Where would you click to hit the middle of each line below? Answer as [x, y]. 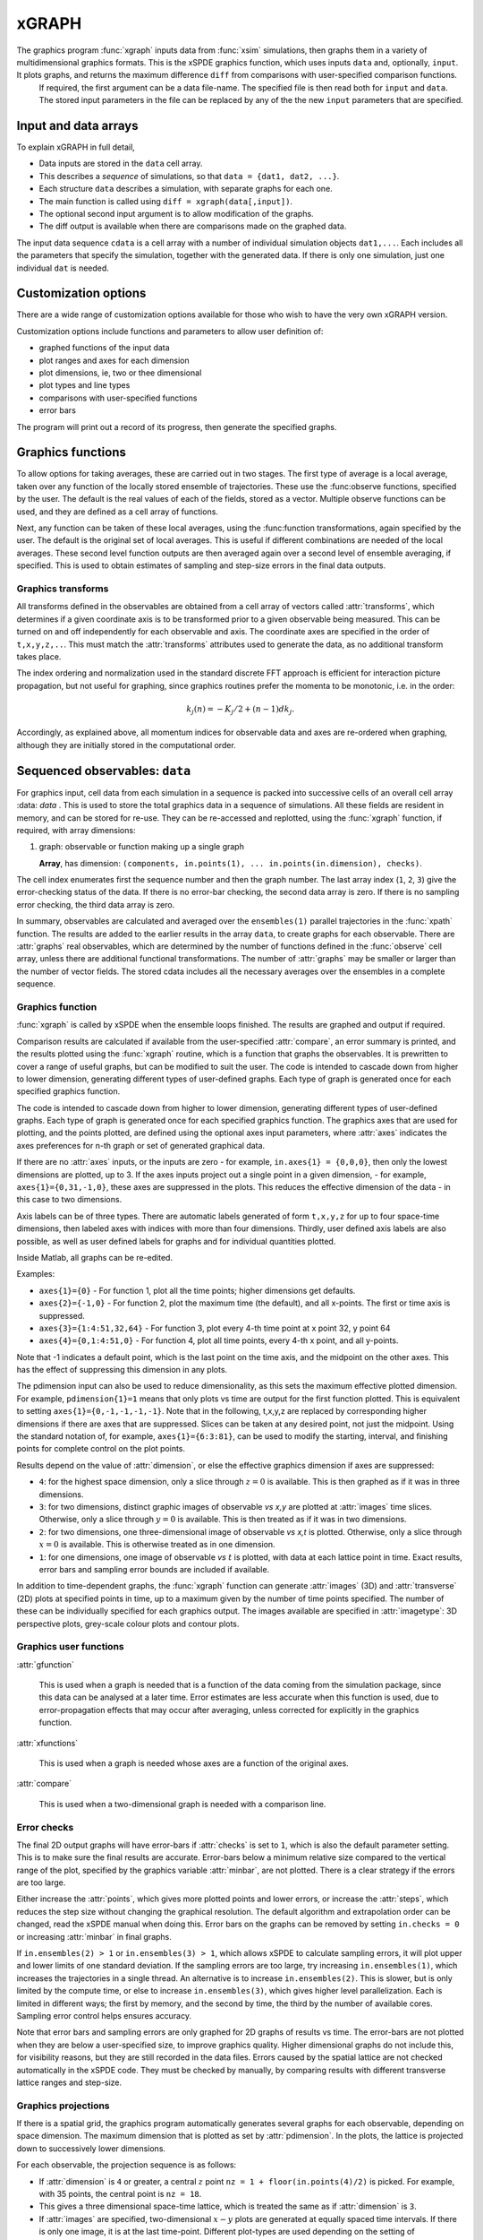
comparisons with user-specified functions [118, 398]
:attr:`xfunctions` [47, 1743]
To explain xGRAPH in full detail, [76, 147]
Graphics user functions [70, 1647]
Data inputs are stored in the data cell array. [121, 164]
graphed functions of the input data [104, 348]
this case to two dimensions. [69, 1200]
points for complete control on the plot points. [101, 1449]
